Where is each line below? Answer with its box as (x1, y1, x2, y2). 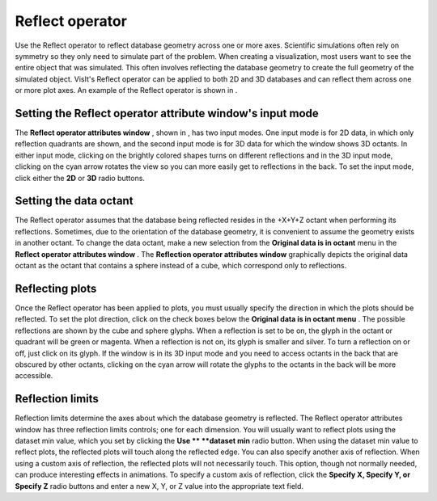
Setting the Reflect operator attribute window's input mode (15, 106, 319, 120)
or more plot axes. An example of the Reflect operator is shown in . (15, 86, 238, 95)
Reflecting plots (15, 281, 97, 295)
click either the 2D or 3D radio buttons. (15, 173, 146, 183)
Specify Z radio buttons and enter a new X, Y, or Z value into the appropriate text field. (15, 481, 303, 490)
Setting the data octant (15, 194, 134, 208)
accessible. (15, 371, 53, 381)
